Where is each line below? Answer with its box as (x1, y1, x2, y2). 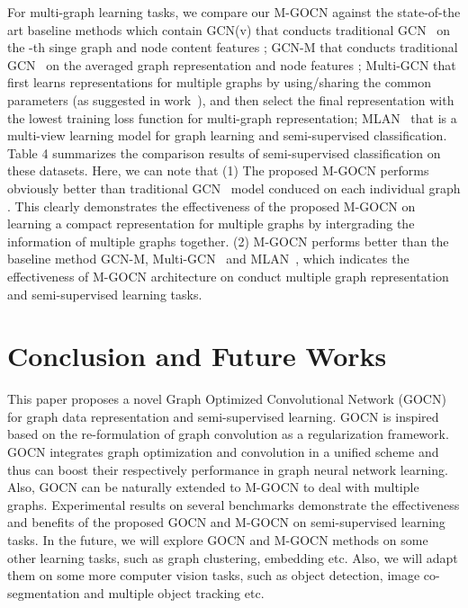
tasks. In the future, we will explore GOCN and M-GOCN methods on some (7, 530, 428, 549)
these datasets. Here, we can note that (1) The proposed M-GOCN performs (7, 161, 429, 180)
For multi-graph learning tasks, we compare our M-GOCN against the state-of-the (7, 3, 461, 21)
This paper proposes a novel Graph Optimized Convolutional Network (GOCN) (7, 389, 446, 408)
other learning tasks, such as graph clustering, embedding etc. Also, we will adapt (7, 548, 458, 567)
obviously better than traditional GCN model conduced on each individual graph (7, 178, 461, 197)
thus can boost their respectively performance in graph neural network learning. (7, 460, 448, 478)
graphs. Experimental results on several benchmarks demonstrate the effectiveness (7, 495, 460, 514)
